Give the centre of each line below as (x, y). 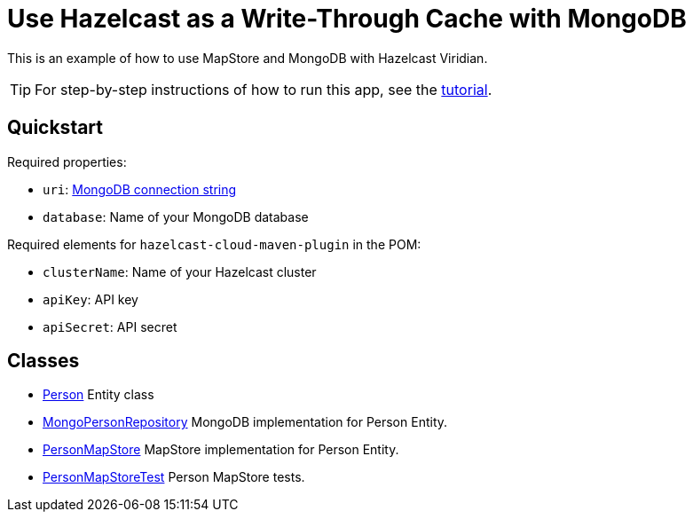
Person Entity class (98, 395)
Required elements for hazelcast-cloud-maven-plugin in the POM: (214, 244)
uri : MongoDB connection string (140, 189)
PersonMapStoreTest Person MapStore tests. (174, 477)
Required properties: (67, 161)
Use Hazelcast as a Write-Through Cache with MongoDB (347, 19)
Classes (43, 361)
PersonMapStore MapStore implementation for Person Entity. (221, 450)
